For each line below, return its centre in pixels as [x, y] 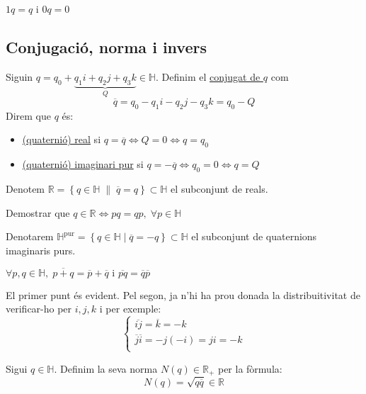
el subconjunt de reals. [219, 189]
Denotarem [30, 236]
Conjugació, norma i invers [106, 46]
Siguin [19, 76]
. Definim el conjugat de [208, 76]
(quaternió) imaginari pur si [83, 164]
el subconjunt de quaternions [254, 236]
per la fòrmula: [250, 368]
